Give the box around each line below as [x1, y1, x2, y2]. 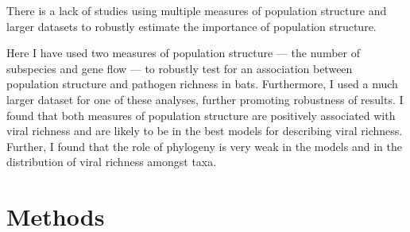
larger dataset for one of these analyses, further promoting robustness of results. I [6, 91, 404, 107]
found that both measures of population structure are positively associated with [6, 106, 396, 123]
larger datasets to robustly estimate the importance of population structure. [6, 17, 377, 34]
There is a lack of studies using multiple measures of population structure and [6, 2, 387, 18]
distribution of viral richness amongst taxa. [6, 153, 217, 170]
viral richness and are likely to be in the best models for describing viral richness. [6, 122, 403, 139]
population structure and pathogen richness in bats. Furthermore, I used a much [6, 75, 398, 92]
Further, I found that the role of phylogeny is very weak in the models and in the [6, 137, 402, 154]
